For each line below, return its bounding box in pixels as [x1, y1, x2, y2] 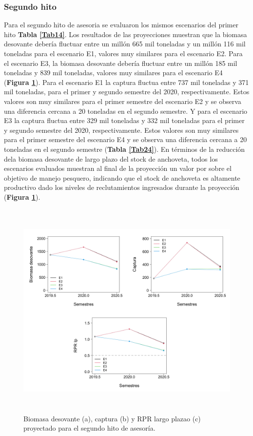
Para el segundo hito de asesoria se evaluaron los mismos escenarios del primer [4, 20, 238, 30]
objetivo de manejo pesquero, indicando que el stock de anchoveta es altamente [4, 172, 240, 183]
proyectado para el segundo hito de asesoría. [23, 423, 156, 433]
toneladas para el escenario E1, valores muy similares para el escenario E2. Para [4, 48, 243, 58]
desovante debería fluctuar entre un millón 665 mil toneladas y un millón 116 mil [4, 39, 246, 49]
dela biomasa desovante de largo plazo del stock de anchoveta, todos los [4, 153, 218, 164]
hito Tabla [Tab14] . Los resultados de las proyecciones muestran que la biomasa [4, 29, 247, 39]
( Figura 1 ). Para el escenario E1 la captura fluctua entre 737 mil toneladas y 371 [4, 77, 249, 87]
